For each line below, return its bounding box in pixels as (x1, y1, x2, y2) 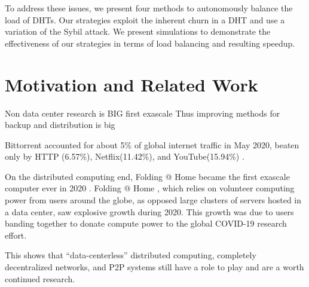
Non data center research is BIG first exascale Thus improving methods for (5, 106, 280, 119)
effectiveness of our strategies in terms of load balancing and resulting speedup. (5, 36, 295, 49)
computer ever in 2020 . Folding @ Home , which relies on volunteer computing (5, 182, 295, 194)
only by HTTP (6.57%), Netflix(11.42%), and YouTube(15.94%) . (5, 150, 244, 163)
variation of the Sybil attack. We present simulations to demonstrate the (5, 25, 271, 38)
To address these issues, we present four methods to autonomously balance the (5, 2, 293, 14)
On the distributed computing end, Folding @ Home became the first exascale (5, 170, 290, 182)
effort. (5, 228, 27, 241)
